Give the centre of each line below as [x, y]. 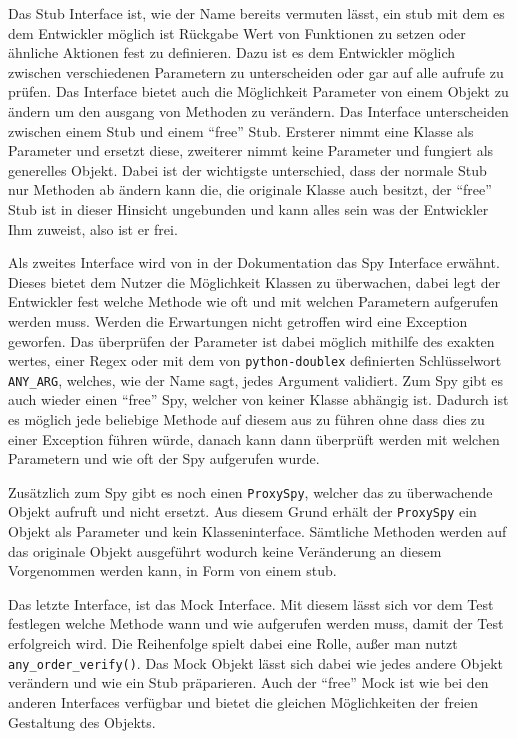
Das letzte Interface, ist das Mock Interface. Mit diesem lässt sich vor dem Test [251, 603]
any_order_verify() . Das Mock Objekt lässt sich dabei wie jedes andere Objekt [256, 662]
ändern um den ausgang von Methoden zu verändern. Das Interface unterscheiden [258, 110]
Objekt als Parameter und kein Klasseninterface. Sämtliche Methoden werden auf [257, 531]
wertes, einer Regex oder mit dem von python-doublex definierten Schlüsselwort [255, 360]
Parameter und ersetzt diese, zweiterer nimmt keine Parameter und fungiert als [251, 150]
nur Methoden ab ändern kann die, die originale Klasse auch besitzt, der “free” [250, 189]
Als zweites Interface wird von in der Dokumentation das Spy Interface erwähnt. [254, 262]
